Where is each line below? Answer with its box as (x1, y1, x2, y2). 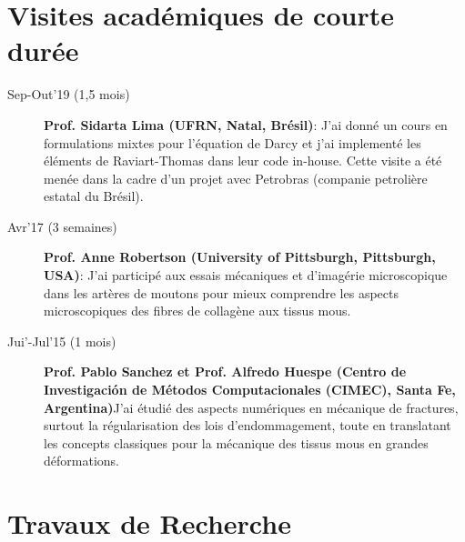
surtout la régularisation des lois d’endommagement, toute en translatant (44, 416, 451, 435)
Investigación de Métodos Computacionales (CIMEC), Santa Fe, (44, 380, 456, 399)
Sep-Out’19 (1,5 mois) (7, 85, 130, 104)
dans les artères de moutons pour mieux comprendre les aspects (44, 283, 399, 302)
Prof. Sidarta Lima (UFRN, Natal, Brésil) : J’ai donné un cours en (44, 115, 448, 134)
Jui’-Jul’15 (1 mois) (7, 331, 116, 350)
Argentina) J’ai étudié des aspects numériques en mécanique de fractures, (44, 397, 459, 417)
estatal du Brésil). (44, 186, 144, 206)
